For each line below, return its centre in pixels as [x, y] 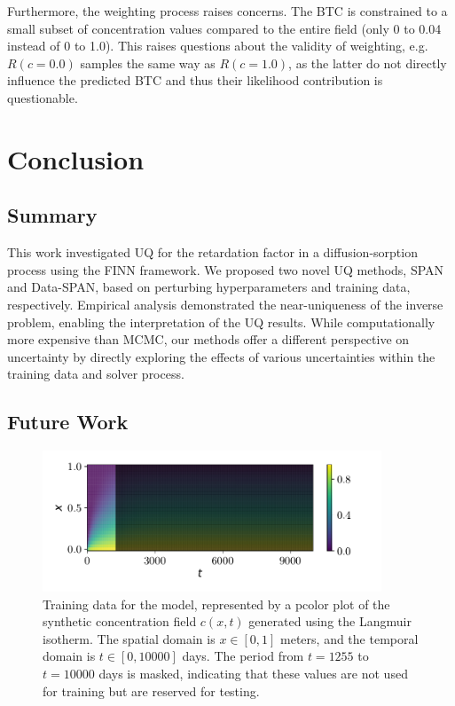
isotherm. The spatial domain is [129, 638]
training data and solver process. [96, 374]
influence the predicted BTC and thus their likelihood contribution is [195, 80]
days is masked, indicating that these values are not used [253, 674]
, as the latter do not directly [368, 63]
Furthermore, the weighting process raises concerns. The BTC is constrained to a [227, 11]
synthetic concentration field [120, 621]
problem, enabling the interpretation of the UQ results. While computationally [221, 322]
